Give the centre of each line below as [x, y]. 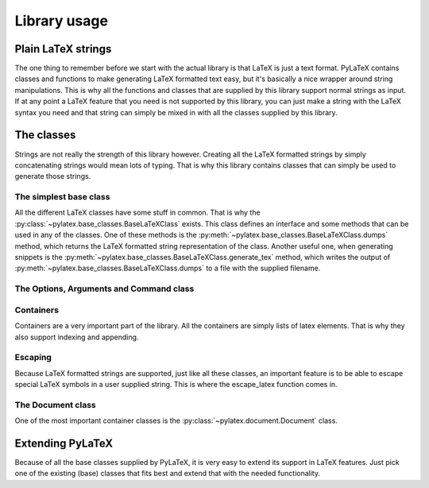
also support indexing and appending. [77, 337]
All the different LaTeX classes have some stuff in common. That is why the [138, 213]
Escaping [33, 358]
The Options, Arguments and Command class [104, 289]
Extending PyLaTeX [64, 443]
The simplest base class [62, 197]
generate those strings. [53, 176]
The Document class [55, 405]
